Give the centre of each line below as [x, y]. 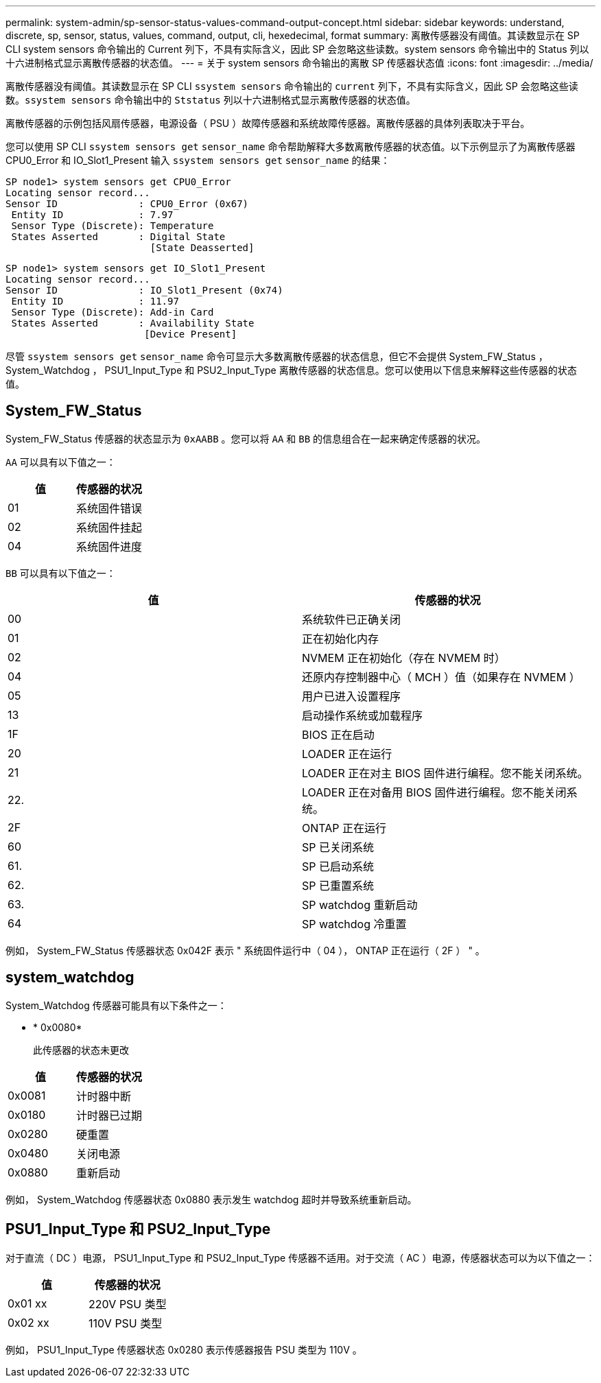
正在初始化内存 [341, 638]
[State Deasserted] [202, 248]
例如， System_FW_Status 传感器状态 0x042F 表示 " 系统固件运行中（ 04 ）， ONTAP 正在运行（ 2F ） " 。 [245, 950]
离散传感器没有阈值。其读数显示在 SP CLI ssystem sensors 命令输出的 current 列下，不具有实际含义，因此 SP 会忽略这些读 [292, 86]
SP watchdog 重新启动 [360, 905]
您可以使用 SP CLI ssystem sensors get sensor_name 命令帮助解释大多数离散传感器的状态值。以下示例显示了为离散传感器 [291, 146]
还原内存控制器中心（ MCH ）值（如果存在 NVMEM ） [441, 677]
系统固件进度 [109, 546]
